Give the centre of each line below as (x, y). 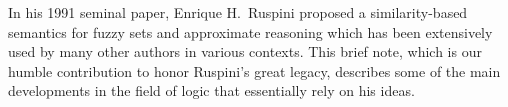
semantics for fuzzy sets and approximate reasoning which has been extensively (250, 31)
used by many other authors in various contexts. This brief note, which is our (245, 51)
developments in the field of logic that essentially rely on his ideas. (211, 90)
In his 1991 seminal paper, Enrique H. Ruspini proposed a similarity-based (238, 12)
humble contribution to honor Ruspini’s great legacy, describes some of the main (254, 70)
